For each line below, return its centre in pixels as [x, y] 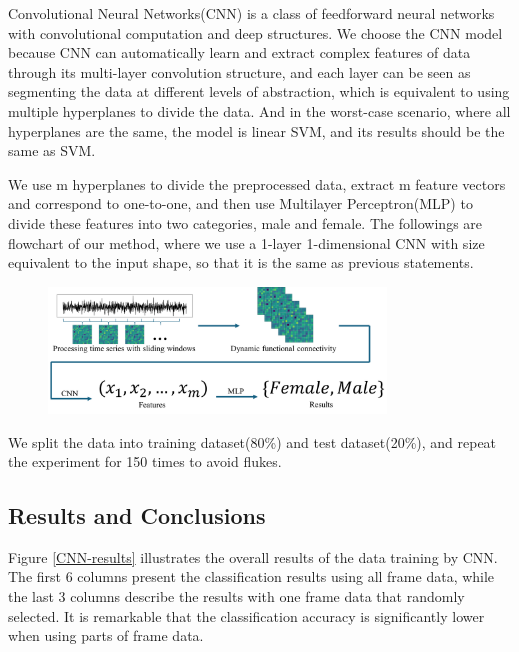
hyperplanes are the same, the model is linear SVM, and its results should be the [256, 130]
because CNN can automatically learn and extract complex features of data [239, 52]
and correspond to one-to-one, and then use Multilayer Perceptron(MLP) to [240, 203]
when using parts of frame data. [106, 635]
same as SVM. [52, 150]
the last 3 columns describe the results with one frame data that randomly [236, 596]
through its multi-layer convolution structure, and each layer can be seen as [239, 71]
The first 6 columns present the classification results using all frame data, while [251, 576]
